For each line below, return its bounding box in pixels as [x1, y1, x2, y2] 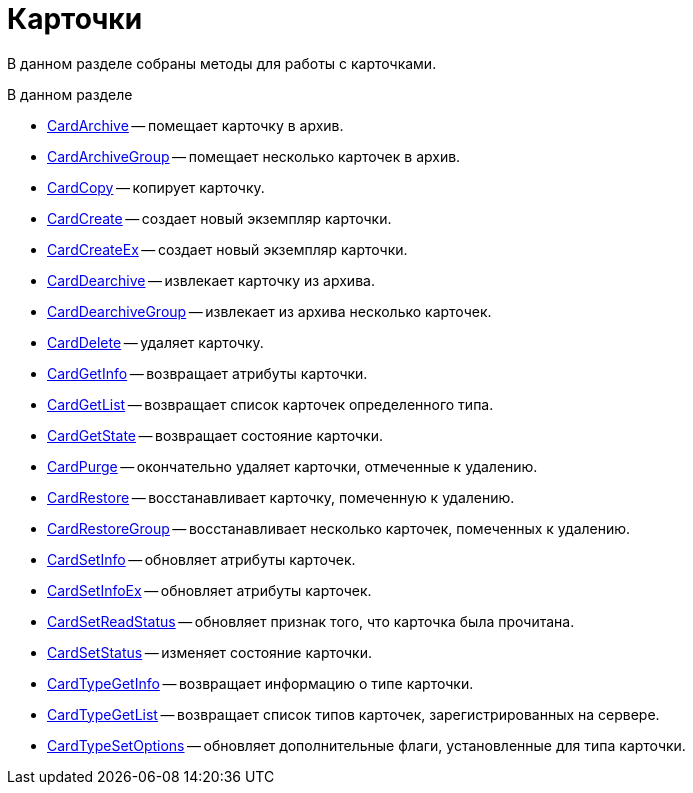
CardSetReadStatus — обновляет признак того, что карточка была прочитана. [47, 612, 575, 630]
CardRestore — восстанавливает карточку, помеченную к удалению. [47, 488, 515, 506]
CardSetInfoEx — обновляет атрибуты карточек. [47, 581, 372, 599]
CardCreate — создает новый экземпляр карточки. [47, 209, 392, 227]
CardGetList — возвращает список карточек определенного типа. [47, 395, 494, 413]
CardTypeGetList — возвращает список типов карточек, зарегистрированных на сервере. [47, 705, 660, 723]
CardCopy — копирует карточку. [47, 178, 265, 196]
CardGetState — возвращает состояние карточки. [47, 426, 383, 444]
